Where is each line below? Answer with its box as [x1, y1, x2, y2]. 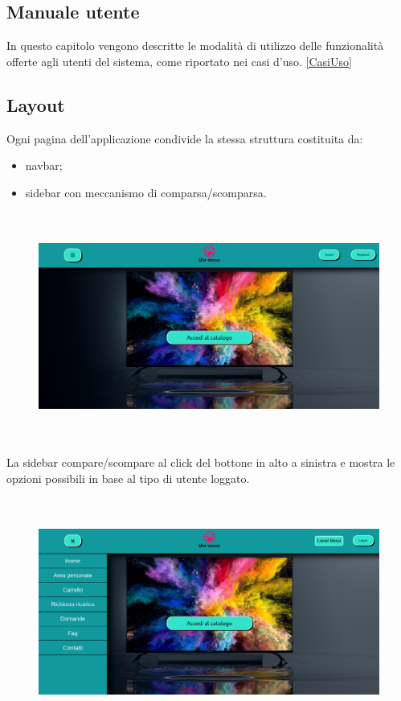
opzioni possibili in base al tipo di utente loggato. [6, 470, 250, 487]
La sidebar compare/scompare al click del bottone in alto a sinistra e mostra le [6, 454, 395, 471]
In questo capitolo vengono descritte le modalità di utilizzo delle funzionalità [6, 37, 384, 54]
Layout [6, 92, 65, 117]
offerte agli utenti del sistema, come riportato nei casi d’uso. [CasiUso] [6, 52, 352, 69]
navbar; [25, 157, 63, 174]
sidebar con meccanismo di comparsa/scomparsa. [25, 183, 267, 200]
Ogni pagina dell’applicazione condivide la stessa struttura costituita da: [6, 130, 363, 146]
